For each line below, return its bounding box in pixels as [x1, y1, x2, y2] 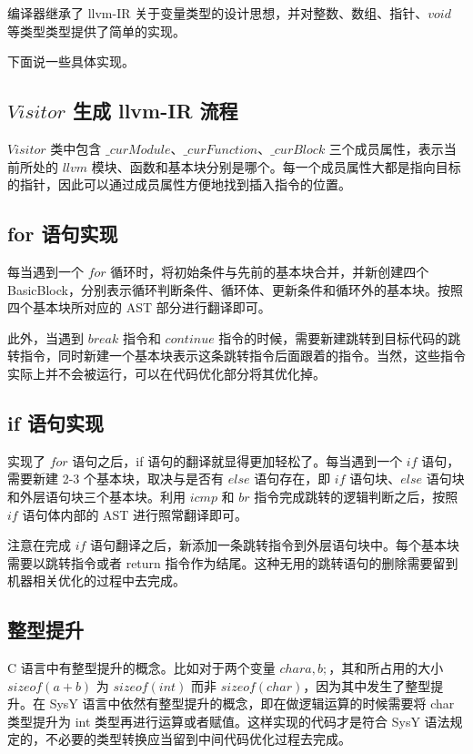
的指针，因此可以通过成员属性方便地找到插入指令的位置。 [7, 175, 351, 194]
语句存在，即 [254, 469, 331, 488]
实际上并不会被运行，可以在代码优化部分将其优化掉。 [7, 363, 326, 382]
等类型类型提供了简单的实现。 [7, 21, 186, 40]
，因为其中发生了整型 [303, 676, 431, 695]
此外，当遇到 [7, 328, 84, 347]
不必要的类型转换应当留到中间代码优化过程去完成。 [45, 729, 351, 749]
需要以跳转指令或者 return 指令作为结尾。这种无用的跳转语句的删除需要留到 [7, 553, 458, 572]
